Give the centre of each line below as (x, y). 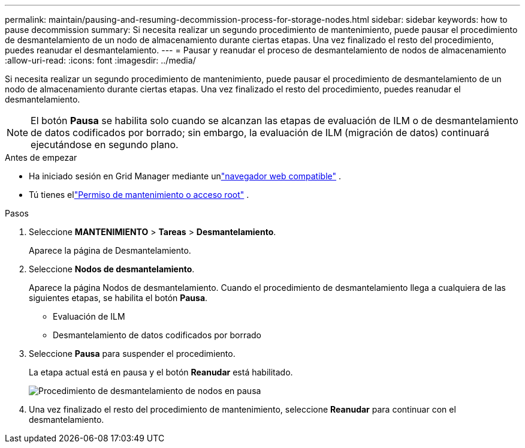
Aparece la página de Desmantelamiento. (110, 250)
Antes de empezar (41, 157)
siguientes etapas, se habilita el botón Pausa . (118, 298)
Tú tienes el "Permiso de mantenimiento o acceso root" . (139, 195)
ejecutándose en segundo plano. (105, 145)
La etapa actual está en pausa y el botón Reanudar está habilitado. (161, 372)
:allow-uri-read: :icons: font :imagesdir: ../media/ (100, 60)
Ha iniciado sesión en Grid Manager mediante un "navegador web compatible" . (185, 176)
